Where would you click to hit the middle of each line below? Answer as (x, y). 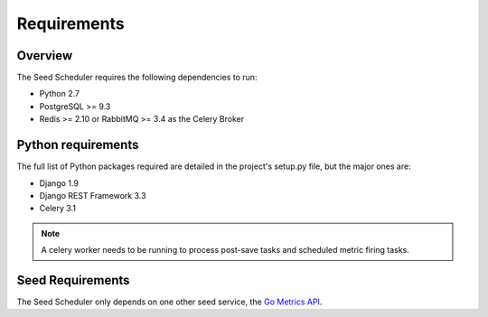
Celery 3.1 (58, 209)
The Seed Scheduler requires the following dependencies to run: (137, 78)
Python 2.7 (60, 94)
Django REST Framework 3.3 (93, 195)
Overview (45, 56)
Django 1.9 (59, 183)
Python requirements (78, 145)
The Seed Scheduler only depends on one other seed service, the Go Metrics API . (169, 302)
